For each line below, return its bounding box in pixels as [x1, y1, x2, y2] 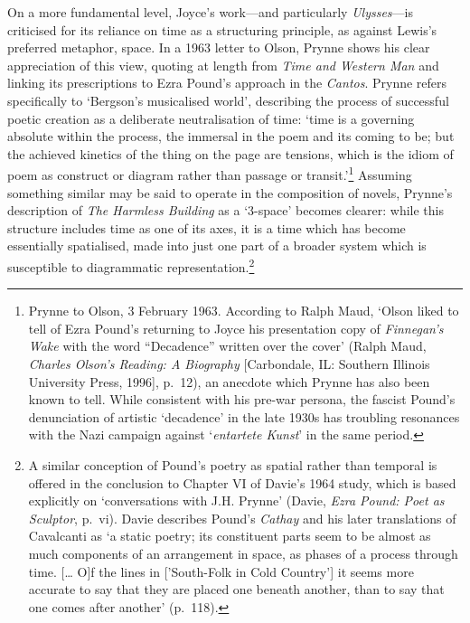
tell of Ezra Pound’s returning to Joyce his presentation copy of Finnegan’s [28, 318, 444, 337]
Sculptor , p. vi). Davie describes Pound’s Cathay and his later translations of [28, 508, 456, 527]
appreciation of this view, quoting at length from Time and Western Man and [7, 55, 439, 74]
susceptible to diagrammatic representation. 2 [7, 254, 255, 276]
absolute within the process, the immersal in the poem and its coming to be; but [7, 127, 455, 146]
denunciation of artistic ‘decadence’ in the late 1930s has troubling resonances [28, 407, 460, 426]
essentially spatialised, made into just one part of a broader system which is [7, 236, 427, 255]
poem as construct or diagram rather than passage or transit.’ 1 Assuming [7, 163, 412, 184]
